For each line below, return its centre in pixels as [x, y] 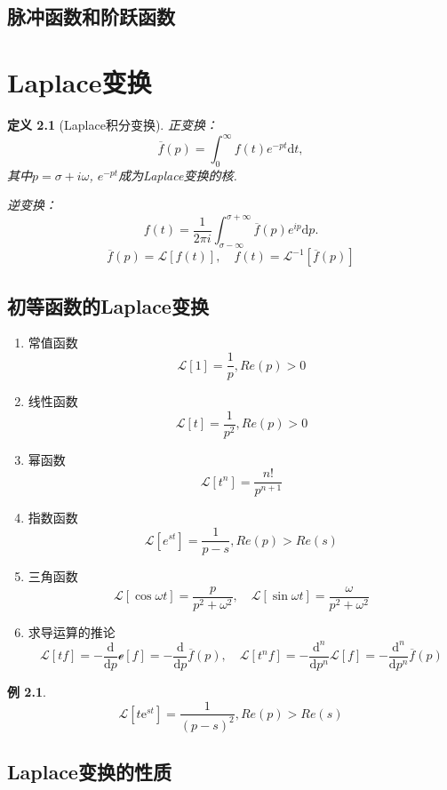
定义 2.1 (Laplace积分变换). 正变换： [112, 124]
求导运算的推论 [72, 631]
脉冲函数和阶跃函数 [91, 16]
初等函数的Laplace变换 [108, 305]
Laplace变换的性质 [89, 772]
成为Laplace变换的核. [178, 175]
